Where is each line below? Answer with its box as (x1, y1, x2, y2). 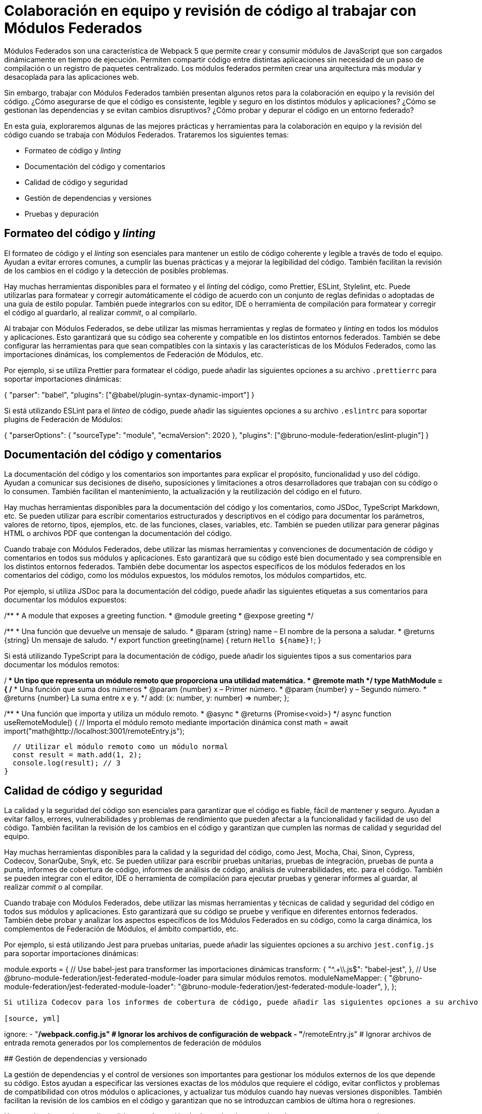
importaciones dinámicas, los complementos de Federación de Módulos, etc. (4, 350, 263, 359)
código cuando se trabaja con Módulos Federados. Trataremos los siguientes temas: (4, 130, 289, 139)
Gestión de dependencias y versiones (25, 193, 152, 202)
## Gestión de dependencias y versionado (4, 1054, 147, 1063)
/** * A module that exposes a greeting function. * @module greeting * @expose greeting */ (4, 611, 314, 620)
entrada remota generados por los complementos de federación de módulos (4, 1038, 262, 1048)
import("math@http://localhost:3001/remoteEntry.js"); (4, 727, 185, 736)
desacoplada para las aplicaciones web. (4, 72, 139, 81)
